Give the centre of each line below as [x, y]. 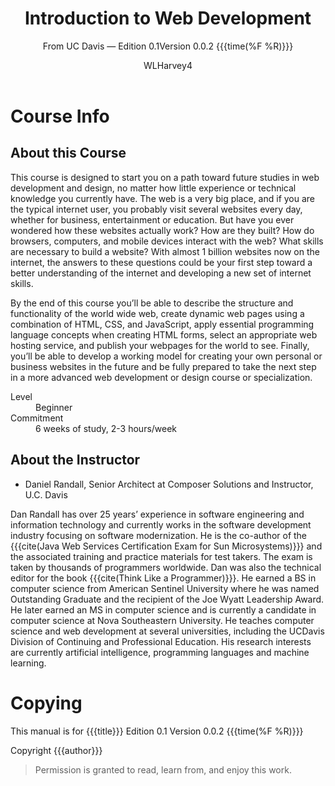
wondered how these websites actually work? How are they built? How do [162, 230]
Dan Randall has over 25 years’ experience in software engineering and [157, 514]
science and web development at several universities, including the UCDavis [167, 631]
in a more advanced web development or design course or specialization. [161, 377]
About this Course [68, 153]
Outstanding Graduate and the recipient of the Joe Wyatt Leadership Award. [167, 599]
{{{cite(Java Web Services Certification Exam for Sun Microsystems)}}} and [166, 546]
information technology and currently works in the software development [161, 524]
